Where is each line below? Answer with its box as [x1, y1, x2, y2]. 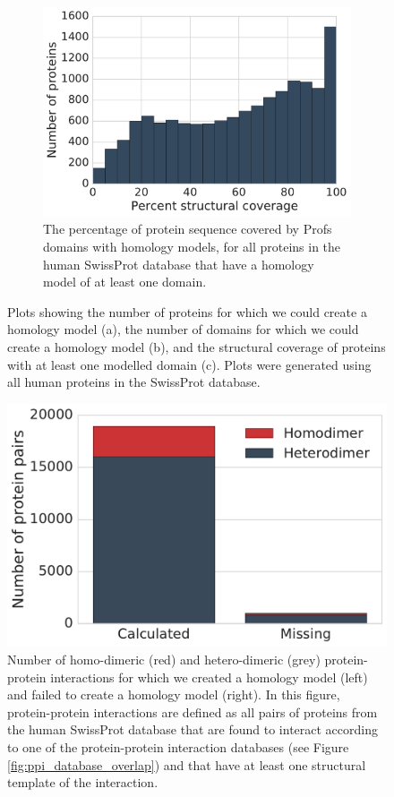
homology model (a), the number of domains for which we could [7, 320, 359, 339]
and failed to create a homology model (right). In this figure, [7, 685, 340, 704]
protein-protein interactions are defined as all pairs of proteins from [7, 702, 378, 721]
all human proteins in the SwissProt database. [7, 373, 261, 391]
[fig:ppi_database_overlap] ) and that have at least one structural [7, 755, 366, 774]
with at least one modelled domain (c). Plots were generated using [7, 355, 372, 373]
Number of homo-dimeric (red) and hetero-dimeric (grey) [7, 649, 321, 668]
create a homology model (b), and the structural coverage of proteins [7, 337, 386, 356]
